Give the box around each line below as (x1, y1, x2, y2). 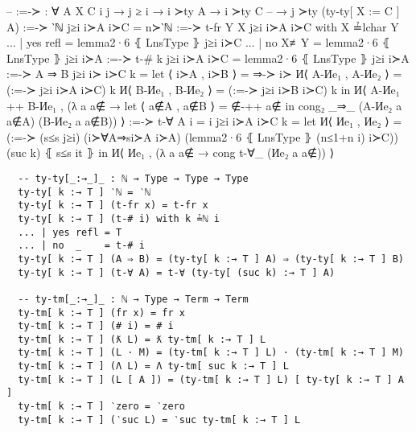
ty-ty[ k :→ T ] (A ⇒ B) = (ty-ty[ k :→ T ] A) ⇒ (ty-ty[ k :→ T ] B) (18, 253, 404, 265)
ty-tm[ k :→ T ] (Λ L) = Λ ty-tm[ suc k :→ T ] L (18, 360, 289, 372)
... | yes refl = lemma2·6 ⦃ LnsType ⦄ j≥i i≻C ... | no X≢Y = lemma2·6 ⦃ (6, 34, 390, 51)
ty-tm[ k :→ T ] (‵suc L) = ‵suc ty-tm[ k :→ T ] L (18, 413, 301, 426)
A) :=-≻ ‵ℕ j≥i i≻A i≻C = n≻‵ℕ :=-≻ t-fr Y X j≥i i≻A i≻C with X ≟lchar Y (6, 18, 399, 35)
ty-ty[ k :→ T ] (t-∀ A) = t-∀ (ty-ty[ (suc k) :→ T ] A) (18, 266, 336, 278)
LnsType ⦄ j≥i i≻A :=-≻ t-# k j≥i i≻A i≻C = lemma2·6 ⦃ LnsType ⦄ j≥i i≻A (6, 49, 410, 66)
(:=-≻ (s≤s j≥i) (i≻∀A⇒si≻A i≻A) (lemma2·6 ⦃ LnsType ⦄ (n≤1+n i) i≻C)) (6, 128, 398, 145)
